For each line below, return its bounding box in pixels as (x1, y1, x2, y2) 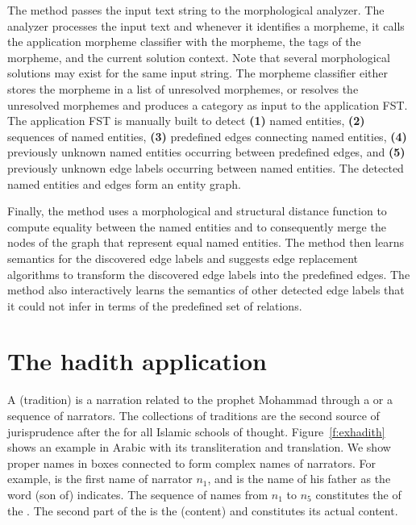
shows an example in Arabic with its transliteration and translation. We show (7, 439, 391, 456)
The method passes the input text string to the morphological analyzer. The (7, 2, 385, 18)
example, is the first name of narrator (7, 470, 193, 487)
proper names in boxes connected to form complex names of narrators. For (7, 454, 376, 471)
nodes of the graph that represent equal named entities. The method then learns (7, 234, 405, 251)
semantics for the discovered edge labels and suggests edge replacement (7, 249, 358, 266)
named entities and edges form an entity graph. (7, 175, 241, 192)
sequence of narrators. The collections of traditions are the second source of (7, 407, 380, 423)
